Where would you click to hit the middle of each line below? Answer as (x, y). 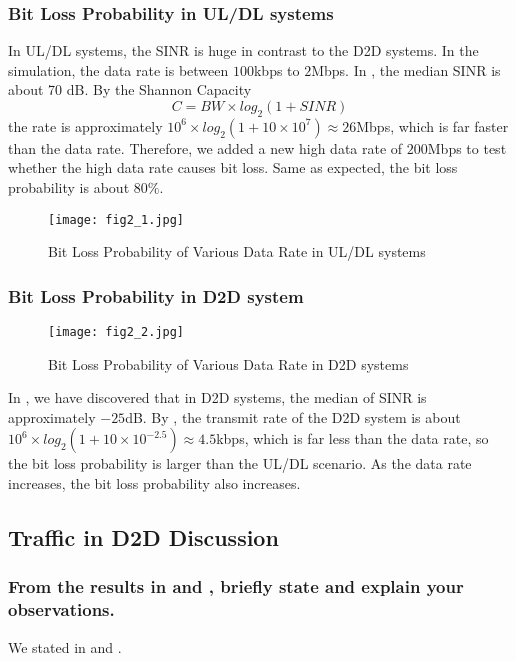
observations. (61, 609)
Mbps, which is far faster (432, 125)
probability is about (69, 186)
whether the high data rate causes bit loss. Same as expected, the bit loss (233, 167)
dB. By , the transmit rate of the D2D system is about (293, 416)
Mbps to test (467, 147)
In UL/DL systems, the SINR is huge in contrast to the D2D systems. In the (243, 50)
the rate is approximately (85, 125)
